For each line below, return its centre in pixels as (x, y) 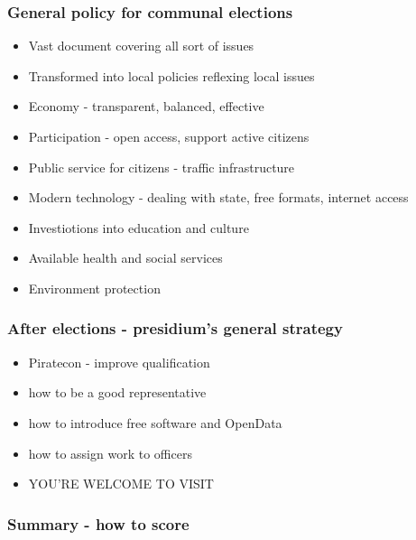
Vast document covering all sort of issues (141, 46)
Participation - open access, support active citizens (169, 136)
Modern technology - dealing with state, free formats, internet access (218, 197)
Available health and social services (125, 258)
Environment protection (94, 288)
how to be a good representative (117, 392)
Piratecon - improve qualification (119, 362)
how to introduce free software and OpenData (155, 422)
